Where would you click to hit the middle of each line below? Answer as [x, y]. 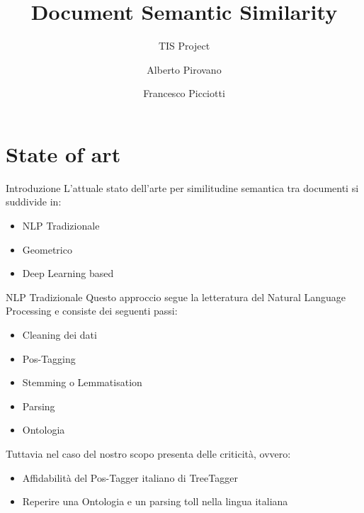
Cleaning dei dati [59, 334]
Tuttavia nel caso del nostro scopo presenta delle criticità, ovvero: [148, 453]
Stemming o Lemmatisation [82, 382]
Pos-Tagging [49, 358]
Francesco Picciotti [184, 93]
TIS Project [184, 46]
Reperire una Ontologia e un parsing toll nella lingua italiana [155, 501]
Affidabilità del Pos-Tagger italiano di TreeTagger [130, 477]
